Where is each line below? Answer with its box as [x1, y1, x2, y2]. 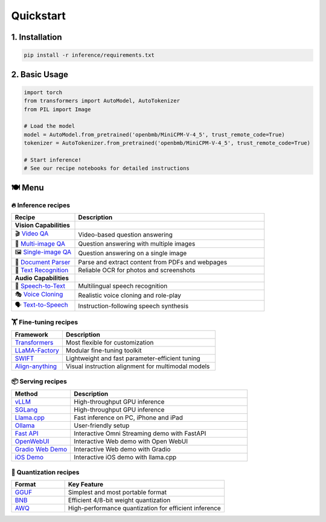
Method [14, 389, 38, 398]
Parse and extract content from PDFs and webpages [78, 258, 228, 267]
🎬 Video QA [14, 229, 49, 238]
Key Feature [68, 480, 104, 489]
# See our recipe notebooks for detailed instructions [24, 165, 190, 172]
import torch [24, 89, 63, 96]
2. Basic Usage [11, 69, 69, 80]
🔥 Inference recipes [11, 201, 71, 209]
